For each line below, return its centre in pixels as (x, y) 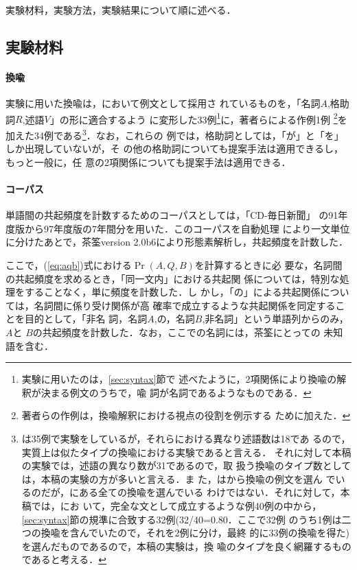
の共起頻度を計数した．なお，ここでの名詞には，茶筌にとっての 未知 (188, 332)
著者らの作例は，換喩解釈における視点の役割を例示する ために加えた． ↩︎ (186, 415)
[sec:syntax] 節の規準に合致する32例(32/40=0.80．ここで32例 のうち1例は (182, 519)
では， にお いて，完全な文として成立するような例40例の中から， (176, 505)
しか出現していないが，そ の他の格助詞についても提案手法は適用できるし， (174, 149)
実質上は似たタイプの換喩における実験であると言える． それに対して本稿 (186, 452)
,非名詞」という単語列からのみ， (275, 319)
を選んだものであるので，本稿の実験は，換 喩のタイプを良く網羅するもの (186, 546)
